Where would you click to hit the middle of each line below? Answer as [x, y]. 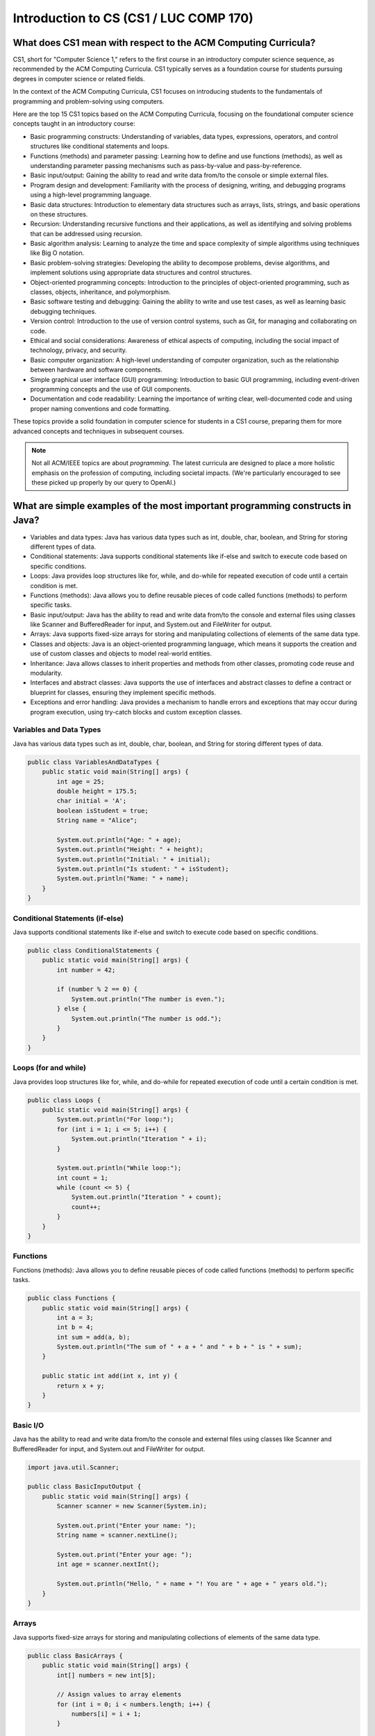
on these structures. [59, 214]
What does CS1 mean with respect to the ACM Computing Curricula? [164, 43]
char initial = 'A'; [92, 801]
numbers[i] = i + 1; [106, 1714]
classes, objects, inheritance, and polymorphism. [100, 292]
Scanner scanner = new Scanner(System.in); [132, 1506]
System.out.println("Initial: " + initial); [134, 859]
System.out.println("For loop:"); [115, 1119]
